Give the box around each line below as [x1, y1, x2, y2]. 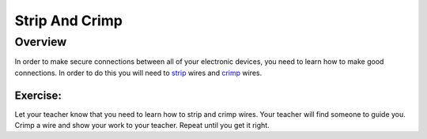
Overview [14, 35, 67, 49]
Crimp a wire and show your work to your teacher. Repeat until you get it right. [14, 121, 270, 130]
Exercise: [14, 88, 62, 102]
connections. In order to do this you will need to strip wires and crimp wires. [14, 68, 263, 77]
